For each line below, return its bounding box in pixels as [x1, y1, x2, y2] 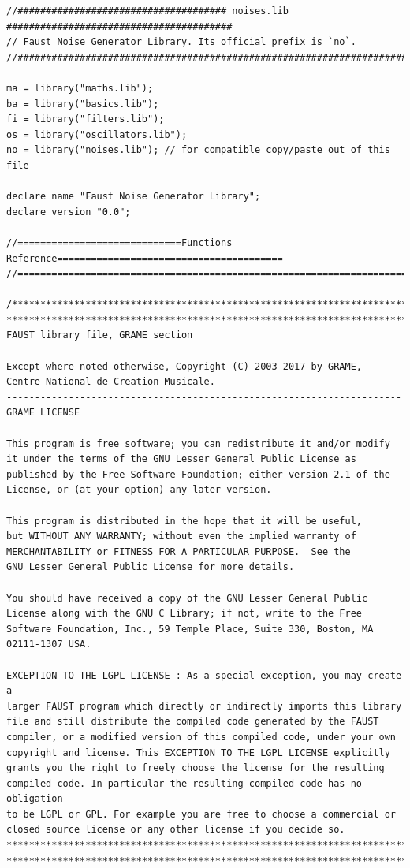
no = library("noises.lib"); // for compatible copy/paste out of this [6, 144, 390, 156]
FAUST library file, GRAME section [6, 330, 193, 341]
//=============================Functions [6, 237, 233, 248]
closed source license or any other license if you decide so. [6, 824, 345, 836]
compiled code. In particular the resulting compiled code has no [6, 777, 363, 789]
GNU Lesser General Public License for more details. [6, 561, 295, 573]
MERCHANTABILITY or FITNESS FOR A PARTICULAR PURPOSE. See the [6, 546, 351, 557]
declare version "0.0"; [6, 206, 131, 218]
